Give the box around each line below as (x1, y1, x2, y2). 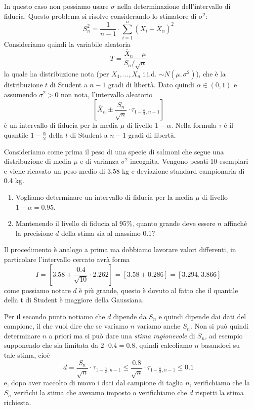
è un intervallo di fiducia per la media (4, 120, 118, 130)
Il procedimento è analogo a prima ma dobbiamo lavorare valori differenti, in (4, 244, 236, 255)
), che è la (196, 68, 226, 78)
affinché (224, 218, 247, 228)
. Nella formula (171, 120, 216, 130)
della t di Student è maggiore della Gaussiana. (4, 295, 144, 305)
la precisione (15, 227, 53, 238)
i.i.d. (143, 68, 157, 78)
